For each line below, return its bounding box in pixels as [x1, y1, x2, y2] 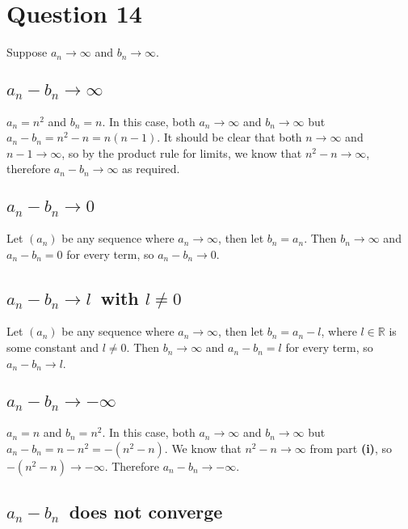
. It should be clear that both [157, 129, 302, 146]
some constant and [6, 339, 99, 356]
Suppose [6, 44, 48, 61]
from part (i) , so [309, 439, 392, 456]
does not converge [69, 499, 223, 524]
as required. [122, 160, 180, 177]
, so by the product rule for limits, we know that [61, 144, 302, 161]
